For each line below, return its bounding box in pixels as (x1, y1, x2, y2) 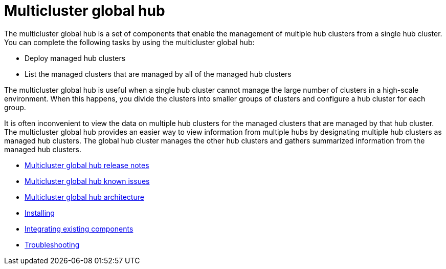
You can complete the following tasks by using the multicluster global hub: (4, 37, 255, 47)
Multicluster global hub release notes (25, 160, 149, 170)
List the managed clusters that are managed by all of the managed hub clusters (25, 69, 292, 78)
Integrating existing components (25, 224, 133, 233)
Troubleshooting (25, 240, 80, 249)
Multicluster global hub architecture (25, 192, 144, 201)
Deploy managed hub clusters (25, 53, 126, 63)
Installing (25, 208, 55, 217)
